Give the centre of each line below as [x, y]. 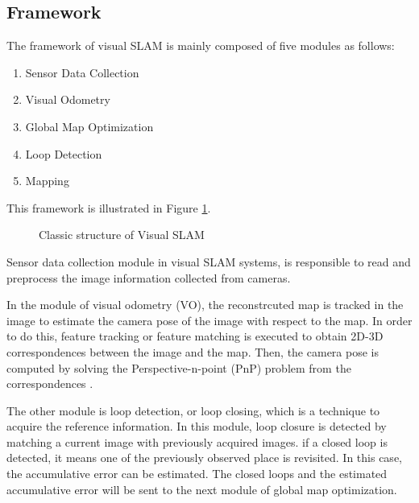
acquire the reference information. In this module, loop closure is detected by [197, 426]
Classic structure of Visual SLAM [122, 235]
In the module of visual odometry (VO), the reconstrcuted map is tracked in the [205, 305]
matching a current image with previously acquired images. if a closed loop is [197, 441]
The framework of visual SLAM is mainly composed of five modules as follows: [201, 45]
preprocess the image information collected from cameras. [149, 277]
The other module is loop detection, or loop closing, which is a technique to [193, 410]
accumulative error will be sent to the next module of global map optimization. [202, 489]
